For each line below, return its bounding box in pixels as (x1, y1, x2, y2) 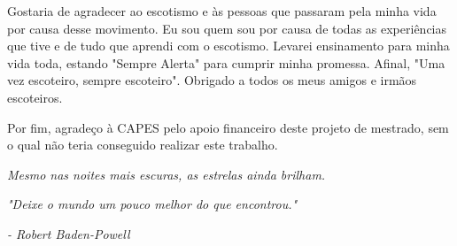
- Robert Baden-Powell (7, 224, 130, 242)
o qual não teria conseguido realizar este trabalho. (7, 135, 278, 154)
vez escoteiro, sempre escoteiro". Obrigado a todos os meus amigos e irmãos (7, 71, 417, 89)
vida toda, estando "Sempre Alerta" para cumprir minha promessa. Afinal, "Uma (7, 53, 445, 72)
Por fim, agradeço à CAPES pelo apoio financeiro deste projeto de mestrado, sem (7, 118, 449, 136)
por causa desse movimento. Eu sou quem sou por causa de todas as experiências (7, 19, 447, 37)
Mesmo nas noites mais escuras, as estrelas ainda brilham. (7, 165, 326, 183)
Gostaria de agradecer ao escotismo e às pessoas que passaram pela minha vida (7, 2, 437, 19)
